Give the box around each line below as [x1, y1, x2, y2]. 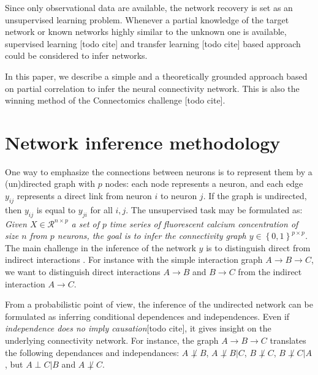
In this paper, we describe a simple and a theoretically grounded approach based [5, 69, 308, 82]
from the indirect [238, 265, 302, 278]
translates [270, 334, 306, 346]
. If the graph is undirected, [203, 189, 307, 202]
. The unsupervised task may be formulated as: [126, 203, 303, 216]
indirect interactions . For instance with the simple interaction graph [5, 253, 263, 266]
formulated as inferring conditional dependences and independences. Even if [5, 309, 290, 322]
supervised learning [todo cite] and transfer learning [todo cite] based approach [5, 37, 301, 50]
